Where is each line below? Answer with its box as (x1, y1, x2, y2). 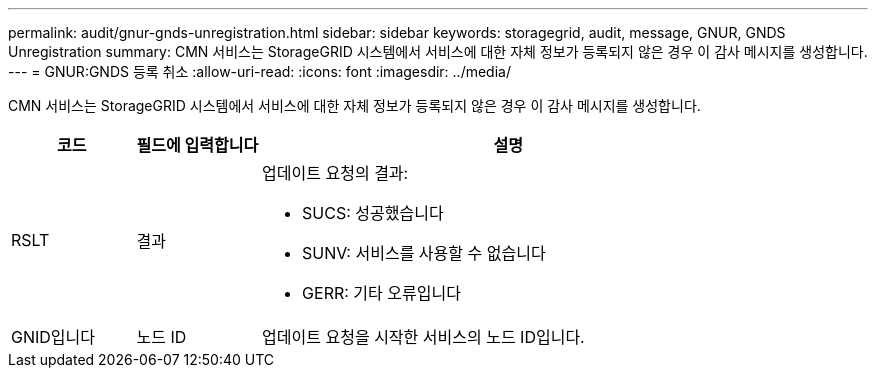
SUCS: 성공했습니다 (302, 203, 444, 223)
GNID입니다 (11, 327, 95, 347)
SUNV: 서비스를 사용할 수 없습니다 (302, 243, 546, 263)
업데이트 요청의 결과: (262, 163, 409, 183)
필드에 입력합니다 (136, 135, 259, 155)
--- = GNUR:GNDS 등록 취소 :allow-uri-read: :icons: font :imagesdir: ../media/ (8, 63, 511, 80)
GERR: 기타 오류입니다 (302, 283, 461, 303)
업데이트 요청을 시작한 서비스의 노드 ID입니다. (262, 327, 585, 347)
